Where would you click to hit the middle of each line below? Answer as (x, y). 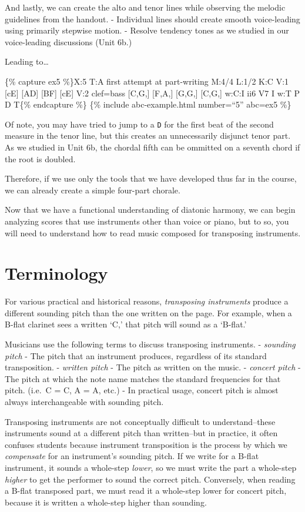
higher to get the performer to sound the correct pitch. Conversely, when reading (150, 479)
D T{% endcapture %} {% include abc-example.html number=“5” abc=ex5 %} (148, 104)
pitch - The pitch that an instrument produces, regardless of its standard (136, 355)
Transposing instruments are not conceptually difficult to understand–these (140, 421)
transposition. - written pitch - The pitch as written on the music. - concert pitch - (153, 367)
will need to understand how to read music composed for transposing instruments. (153, 232)
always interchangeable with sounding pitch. (84, 402)
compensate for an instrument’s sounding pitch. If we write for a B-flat (132, 456)
